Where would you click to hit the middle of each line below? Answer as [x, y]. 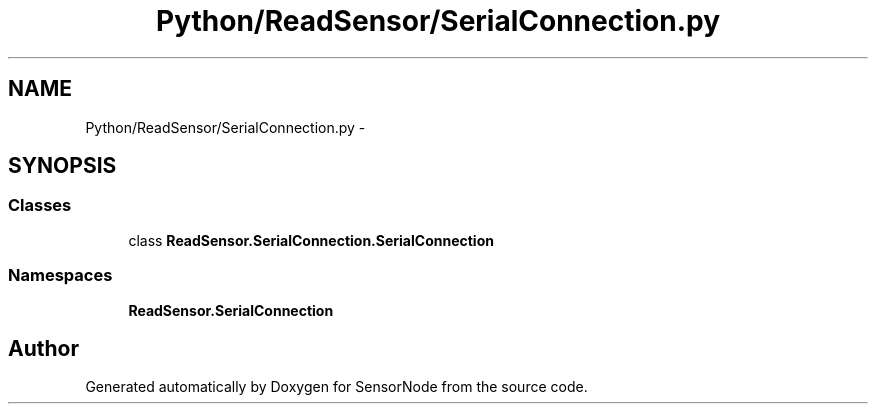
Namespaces [60, 275]
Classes [40, 205]
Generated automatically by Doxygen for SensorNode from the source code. [336, 387]
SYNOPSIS [62, 166]
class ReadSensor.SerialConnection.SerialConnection [311, 240]
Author [43, 348]
